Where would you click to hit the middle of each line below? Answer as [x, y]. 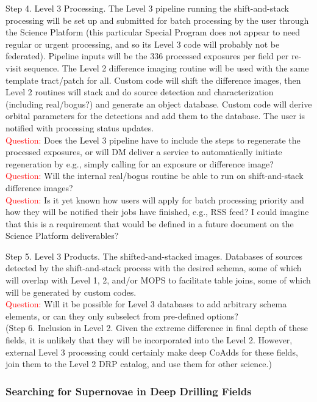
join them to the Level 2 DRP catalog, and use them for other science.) [139, 364]
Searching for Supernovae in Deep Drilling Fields [129, 391]
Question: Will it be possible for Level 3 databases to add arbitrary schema [146, 304]
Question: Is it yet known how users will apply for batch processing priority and [155, 199]
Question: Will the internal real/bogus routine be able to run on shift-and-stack [155, 176]
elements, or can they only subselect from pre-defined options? [122, 316]
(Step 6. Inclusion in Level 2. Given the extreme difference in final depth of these [157, 328]
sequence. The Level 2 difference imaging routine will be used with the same [166, 68]
